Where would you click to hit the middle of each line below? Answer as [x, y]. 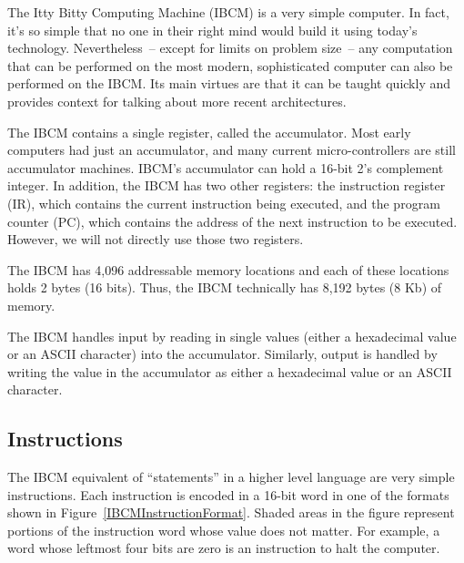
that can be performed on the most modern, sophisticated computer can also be [230, 65]
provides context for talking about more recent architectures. [177, 101]
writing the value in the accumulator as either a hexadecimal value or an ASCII [230, 371]
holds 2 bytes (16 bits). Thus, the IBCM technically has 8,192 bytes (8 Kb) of [225, 287]
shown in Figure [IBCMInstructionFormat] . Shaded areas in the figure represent [231, 512]
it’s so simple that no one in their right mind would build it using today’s [212, 30]
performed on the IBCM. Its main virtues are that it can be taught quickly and [229, 83]
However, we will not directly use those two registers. [156, 239]
